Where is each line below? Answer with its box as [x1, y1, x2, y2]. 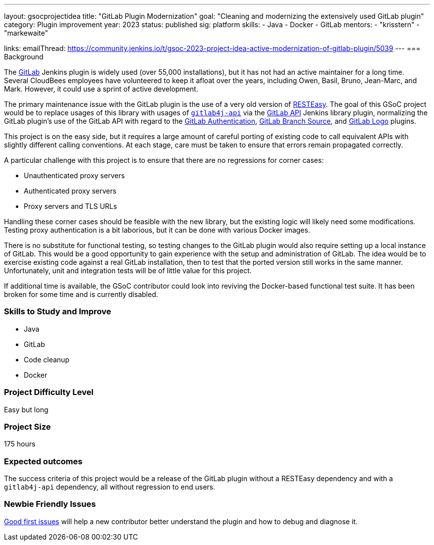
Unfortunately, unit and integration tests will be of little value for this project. [4, 266, 252, 275]
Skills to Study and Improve [4, 306, 111, 317]
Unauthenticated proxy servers [24, 171, 125, 180]
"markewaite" [4, 29, 49, 37]
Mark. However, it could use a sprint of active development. [4, 85, 198, 93]
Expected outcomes [4, 456, 83, 466]
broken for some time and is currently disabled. [4, 290, 158, 298]
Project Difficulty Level [4, 387, 94, 397]
